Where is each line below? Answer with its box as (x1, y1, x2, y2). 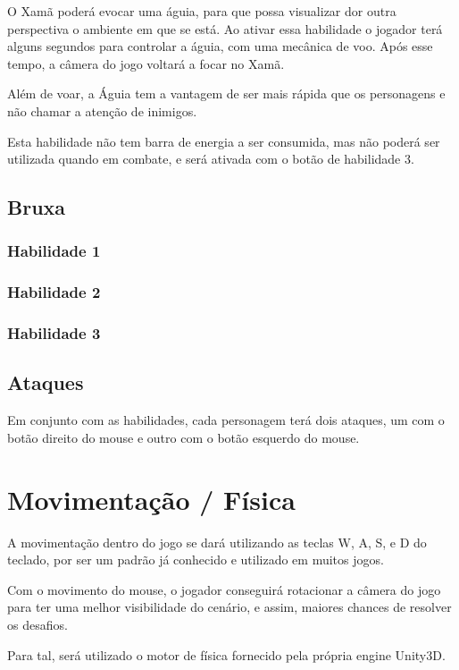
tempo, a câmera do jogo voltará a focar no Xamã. (7, 54, 285, 72)
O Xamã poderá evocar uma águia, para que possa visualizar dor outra (7, 2, 396, 20)
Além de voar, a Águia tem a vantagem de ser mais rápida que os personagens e (7, 84, 446, 103)
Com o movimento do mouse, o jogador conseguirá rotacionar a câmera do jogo (7, 580, 441, 598)
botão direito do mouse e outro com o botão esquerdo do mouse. (7, 428, 360, 446)
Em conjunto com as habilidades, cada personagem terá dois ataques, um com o (7, 411, 445, 429)
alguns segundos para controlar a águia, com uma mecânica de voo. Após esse (7, 37, 433, 55)
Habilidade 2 (7, 281, 101, 303)
